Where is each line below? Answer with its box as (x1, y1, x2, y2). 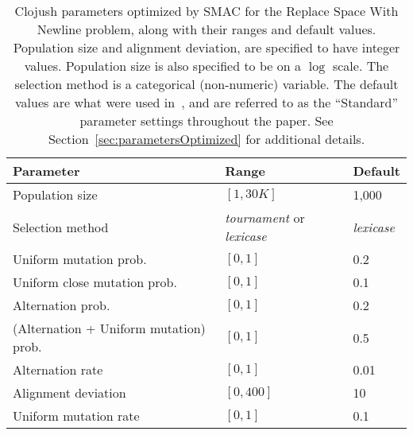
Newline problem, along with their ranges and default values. (37, 20, 376, 38)
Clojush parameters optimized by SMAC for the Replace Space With (14, 2, 399, 20)
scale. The (332, 56, 389, 75)
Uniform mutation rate (13, 406, 140, 425)
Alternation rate (13, 360, 103, 379)
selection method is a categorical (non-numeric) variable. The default (14, 75, 399, 93)
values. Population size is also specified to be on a (24, 56, 301, 75)
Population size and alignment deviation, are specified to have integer (13, 38, 400, 56)
